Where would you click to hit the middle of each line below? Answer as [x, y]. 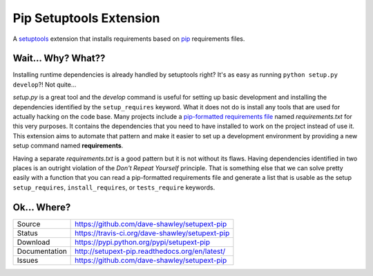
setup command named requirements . [68, 146]
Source [29, 223]
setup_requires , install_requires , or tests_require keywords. [114, 187]
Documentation [42, 251]
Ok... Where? [42, 207]
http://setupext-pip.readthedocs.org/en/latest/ [150, 251]
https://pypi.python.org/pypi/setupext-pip [143, 242]
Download [34, 242]
